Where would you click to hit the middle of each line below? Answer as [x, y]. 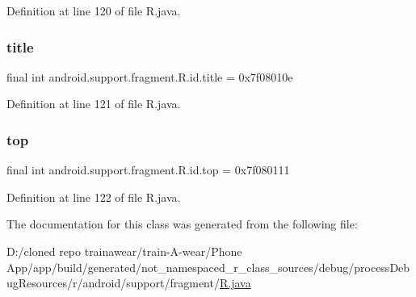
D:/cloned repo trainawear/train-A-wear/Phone [124, 251]
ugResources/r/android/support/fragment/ [113, 283]
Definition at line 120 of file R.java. [94, 10]
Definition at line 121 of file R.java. [94, 104]
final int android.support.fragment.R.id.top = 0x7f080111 [148, 170]
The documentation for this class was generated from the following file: [182, 224]
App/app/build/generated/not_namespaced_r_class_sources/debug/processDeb [208, 267]
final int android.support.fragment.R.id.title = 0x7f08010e [150, 76]
